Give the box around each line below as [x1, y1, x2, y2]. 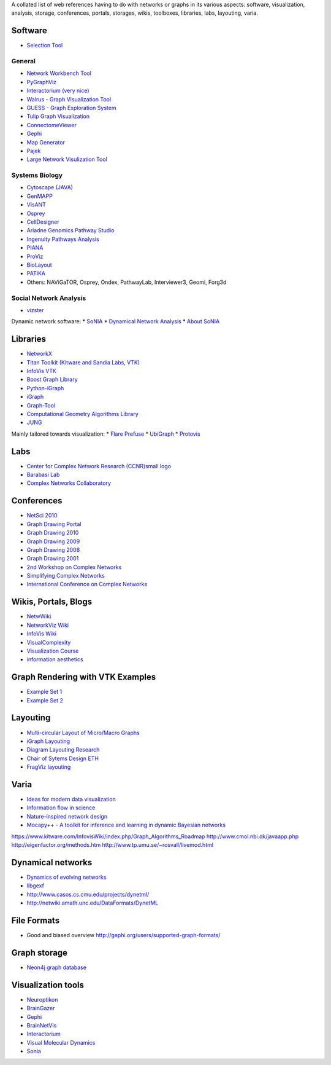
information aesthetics [26, 656, 83, 663]
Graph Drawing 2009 [26, 538, 80, 545]
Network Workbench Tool [26, 69, 92, 77]
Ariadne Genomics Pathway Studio [26, 227, 115, 234]
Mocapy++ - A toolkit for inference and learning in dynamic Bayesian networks [26, 821, 226, 829]
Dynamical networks [11, 857, 93, 868]
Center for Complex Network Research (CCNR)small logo [26, 462, 172, 470]
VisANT [26, 201, 46, 208]
